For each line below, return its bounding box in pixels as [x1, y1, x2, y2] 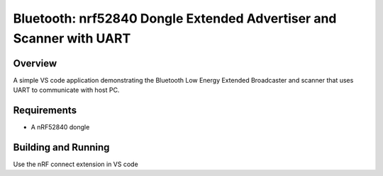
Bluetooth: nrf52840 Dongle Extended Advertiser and [13, 11, 337, 26]
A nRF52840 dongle [30, 123, 90, 131]
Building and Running [13, 141, 110, 153]
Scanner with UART [13, 30, 131, 46]
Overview [13, 57, 57, 69]
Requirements [13, 105, 77, 117]
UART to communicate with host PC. [13, 86, 120, 95]
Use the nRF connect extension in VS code [13, 160, 138, 169]
